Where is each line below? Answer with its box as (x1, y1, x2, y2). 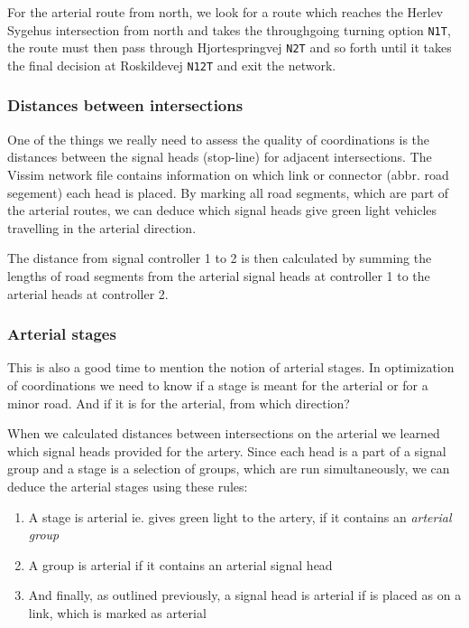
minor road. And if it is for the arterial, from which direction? (7, 393, 350, 412)
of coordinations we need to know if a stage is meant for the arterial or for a (7, 375, 428, 394)
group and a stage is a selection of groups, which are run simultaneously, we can (7, 459, 450, 478)
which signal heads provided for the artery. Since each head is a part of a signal (7, 441, 446, 460)
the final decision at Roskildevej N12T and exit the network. (7, 55, 336, 74)
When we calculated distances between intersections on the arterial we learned (7, 424, 440, 443)
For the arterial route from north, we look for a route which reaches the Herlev (7, 3, 444, 21)
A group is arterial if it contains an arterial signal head (28, 555, 333, 574)
